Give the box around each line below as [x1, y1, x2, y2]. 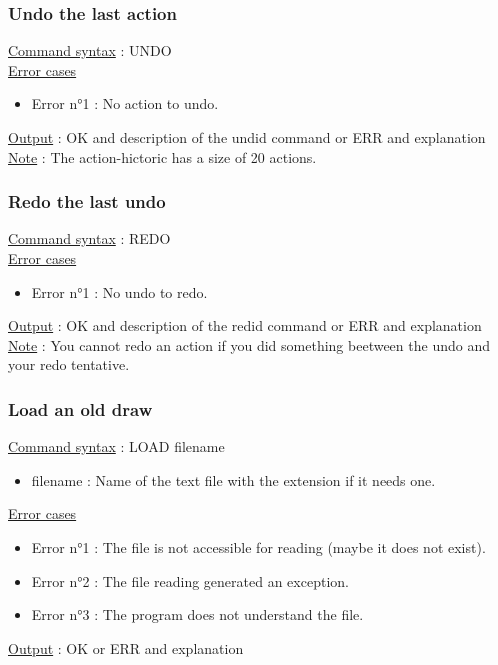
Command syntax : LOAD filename [8, 436, 225, 457]
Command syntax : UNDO [8, 40, 172, 61]
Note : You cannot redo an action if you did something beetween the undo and [8, 334, 490, 355]
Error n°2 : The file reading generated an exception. [31, 570, 349, 591]
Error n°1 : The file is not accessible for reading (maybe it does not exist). [31, 536, 486, 557]
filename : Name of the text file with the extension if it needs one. [31, 469, 436, 490]
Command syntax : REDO [8, 228, 171, 249]
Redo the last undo [8, 189, 166, 214]
